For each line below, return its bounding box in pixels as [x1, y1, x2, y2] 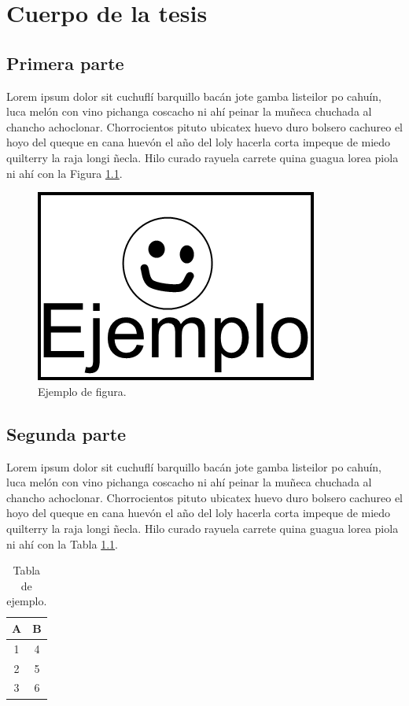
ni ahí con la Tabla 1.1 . [6, 535, 118, 552]
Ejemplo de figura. [38, 383, 127, 399]
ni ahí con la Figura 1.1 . [6, 164, 123, 181]
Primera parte [6, 50, 124, 75]
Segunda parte [6, 421, 127, 445]
